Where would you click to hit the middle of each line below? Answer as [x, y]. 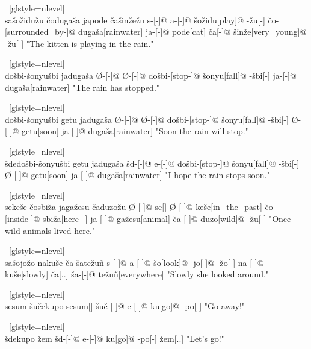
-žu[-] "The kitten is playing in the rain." [79, 43]
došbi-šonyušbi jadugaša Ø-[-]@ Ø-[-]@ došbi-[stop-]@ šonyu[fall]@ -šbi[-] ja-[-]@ [151, 75]
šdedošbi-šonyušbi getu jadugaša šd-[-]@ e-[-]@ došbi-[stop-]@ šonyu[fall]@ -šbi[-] [152, 163]
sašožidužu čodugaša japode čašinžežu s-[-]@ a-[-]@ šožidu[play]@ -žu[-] [135, 20]
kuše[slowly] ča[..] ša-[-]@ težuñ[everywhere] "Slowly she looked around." [137, 274]
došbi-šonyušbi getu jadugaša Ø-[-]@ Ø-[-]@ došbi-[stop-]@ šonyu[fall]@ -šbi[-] [147, 119]
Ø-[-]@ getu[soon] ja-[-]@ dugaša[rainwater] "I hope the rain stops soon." [137, 175]
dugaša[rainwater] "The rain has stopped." [82, 87]
